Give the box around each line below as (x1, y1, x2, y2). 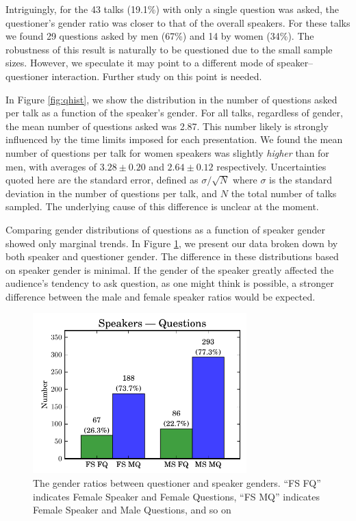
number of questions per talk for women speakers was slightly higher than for (5, 145, 329, 160)
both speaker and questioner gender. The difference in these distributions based (5, 249, 339, 264)
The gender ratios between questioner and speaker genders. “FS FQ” (33, 476, 321, 490)
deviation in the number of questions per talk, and (5, 186, 218, 200)
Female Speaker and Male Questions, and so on (33, 503, 231, 517)
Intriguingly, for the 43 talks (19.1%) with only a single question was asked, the (5, 2, 339, 16)
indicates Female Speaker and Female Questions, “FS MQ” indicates (33, 489, 320, 503)
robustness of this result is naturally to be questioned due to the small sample (5, 42, 333, 56)
